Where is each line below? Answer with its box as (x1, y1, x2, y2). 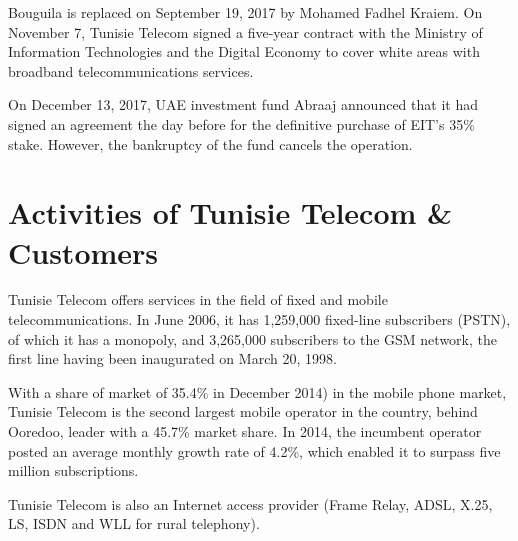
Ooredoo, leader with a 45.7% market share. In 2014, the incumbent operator (8, 421, 482, 442)
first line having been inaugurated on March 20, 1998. (8, 348, 337, 369)
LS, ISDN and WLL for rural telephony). (8, 513, 260, 534)
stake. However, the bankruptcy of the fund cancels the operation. (8, 133, 413, 154)
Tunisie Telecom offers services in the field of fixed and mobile (8, 289, 388, 310)
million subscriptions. (8, 460, 139, 481)
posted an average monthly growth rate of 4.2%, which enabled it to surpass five (8, 440, 501, 461)
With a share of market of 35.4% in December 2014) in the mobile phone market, (8, 381, 507, 402)
